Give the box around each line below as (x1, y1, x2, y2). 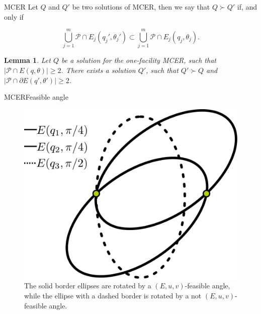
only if (4, 11, 24, 22)
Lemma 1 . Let (4, 55, 51, 65)
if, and (237, 2, 257, 12)
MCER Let (4, 2, 38, 12)
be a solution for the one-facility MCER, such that (61, 55, 216, 65)
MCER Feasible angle (4, 92, 68, 102)
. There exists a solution (61, 64, 136, 75)
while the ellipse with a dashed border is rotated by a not (24, 290, 202, 300)
